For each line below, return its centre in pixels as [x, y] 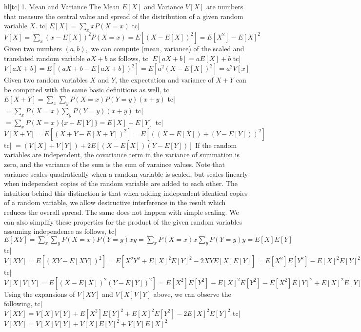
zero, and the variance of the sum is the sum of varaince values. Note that [115, 164]
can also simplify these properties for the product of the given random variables [123, 221]
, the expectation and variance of [164, 80]
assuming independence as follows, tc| [60, 231]
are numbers [225, 6]
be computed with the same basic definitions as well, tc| [88, 89]
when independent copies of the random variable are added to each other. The [121, 183]
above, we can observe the [192, 294]
